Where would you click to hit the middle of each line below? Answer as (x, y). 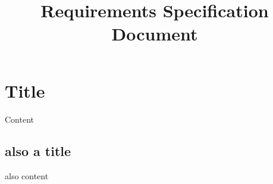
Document (155, 34)
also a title (38, 151)
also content (27, 176)
